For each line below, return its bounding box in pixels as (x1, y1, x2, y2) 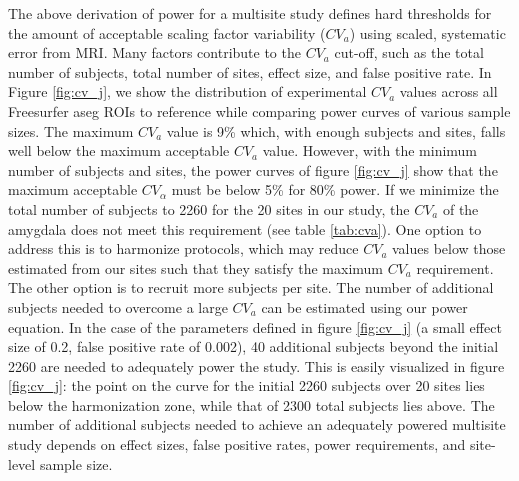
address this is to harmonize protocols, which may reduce (8, 238, 359, 259)
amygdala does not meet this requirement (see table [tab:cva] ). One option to (8, 218, 482, 239)
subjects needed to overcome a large (8, 296, 228, 317)
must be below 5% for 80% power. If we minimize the (171, 179, 499, 200)
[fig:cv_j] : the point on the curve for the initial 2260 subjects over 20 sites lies (8, 375, 485, 396)
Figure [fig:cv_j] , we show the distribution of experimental (8, 81, 367, 102)
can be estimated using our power (261, 296, 468, 317)
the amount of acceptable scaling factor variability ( (8, 22, 326, 43)
